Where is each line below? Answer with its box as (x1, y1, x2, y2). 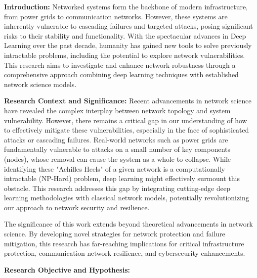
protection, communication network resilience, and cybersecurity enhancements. (4, 248, 245, 258)
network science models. (4, 79, 77, 89)
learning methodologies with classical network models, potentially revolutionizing (4, 192, 249, 203)
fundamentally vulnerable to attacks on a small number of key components (4, 144, 231, 154)
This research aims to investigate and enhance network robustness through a (4, 59, 236, 70)
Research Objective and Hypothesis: (4, 264, 130, 275)
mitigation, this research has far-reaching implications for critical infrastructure (4, 238, 244, 248)
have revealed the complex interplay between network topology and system (4, 105, 231, 115)
